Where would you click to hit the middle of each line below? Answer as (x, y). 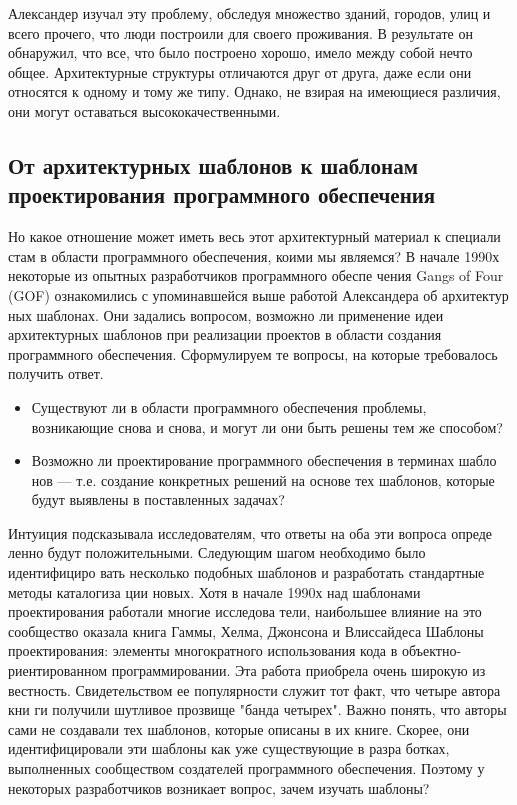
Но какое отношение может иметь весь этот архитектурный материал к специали (254, 236)
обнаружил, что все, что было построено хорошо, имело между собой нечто (240, 52)
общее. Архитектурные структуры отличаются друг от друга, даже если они (240, 71)
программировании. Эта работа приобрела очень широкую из (298, 670)
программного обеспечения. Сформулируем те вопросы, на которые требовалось (253, 353)
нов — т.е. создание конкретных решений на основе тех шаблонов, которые (263, 479)
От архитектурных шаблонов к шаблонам (213, 164)
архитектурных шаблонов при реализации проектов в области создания (225, 334)
